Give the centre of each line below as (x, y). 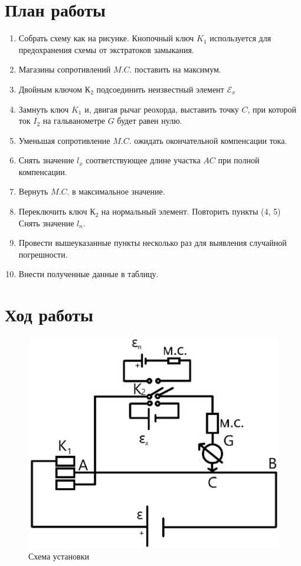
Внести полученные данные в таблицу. (89, 274)
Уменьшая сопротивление (64, 140)
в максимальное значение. (119, 191)
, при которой (272, 109)
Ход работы (49, 315)
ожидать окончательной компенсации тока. (211, 140)
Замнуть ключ (44, 109)
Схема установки (59, 556)
